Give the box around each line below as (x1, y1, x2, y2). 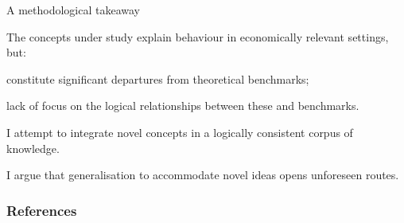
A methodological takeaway (6, 2, 140, 18)
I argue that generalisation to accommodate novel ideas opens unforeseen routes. (6, 166, 399, 183)
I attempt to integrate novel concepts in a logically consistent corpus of (6, 123, 353, 140)
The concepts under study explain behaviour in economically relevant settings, (6, 28, 389, 45)
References (6, 200, 77, 220)
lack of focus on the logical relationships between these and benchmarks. (6, 97, 359, 114)
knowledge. (6, 139, 60, 156)
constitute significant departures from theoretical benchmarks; (6, 70, 309, 87)
